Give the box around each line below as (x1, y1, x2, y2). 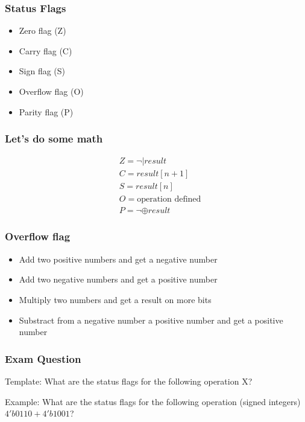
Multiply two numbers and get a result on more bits (19, 293, 212, 305)
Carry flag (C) (19, 44, 72, 57)
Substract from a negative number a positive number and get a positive (19, 313, 283, 326)
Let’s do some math (5, 131, 103, 146)
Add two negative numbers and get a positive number (19, 273, 218, 286)
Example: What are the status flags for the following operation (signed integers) (5, 395, 301, 408)
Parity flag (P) (19, 105, 74, 118)
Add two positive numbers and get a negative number (19, 252, 218, 265)
